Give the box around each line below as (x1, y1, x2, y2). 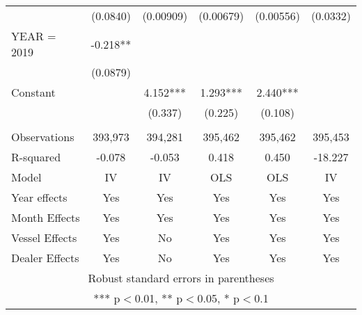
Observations (11, 129, 74, 145)
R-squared (11, 149, 61, 165)
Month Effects (11, 209, 80, 225)
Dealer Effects (11, 250, 79, 266)
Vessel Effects (11, 229, 77, 245)
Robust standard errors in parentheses (88, 270, 274, 286)
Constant (11, 84, 56, 100)
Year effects (11, 189, 68, 205)
